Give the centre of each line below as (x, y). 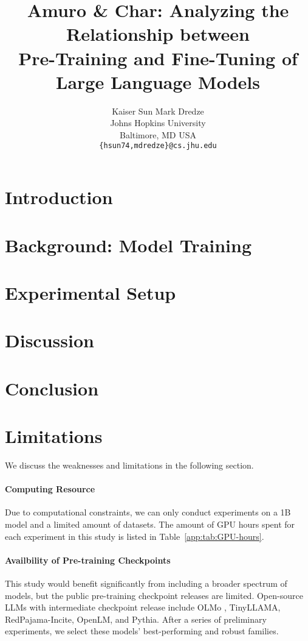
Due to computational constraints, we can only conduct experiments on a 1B (148, 512)
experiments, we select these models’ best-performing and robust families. (142, 631)
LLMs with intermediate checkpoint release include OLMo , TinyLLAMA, (143, 607)
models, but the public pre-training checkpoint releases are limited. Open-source (154, 595)
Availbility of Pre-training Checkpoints (88, 560)
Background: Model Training (128, 245)
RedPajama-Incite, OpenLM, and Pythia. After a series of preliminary (136, 619)
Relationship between (158, 34)
